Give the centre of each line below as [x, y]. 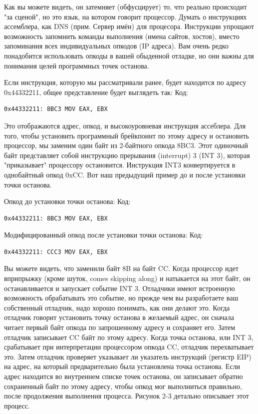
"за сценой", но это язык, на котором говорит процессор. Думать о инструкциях [126, 16]
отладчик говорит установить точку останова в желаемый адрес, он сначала [119, 317]
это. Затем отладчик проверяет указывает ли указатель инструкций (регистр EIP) [128, 356]
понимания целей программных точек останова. [77, 65]
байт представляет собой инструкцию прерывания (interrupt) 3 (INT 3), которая [127, 155]
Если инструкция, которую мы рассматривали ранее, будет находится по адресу [125, 82]
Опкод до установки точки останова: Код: [67, 201]
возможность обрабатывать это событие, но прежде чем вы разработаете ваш [121, 298]
